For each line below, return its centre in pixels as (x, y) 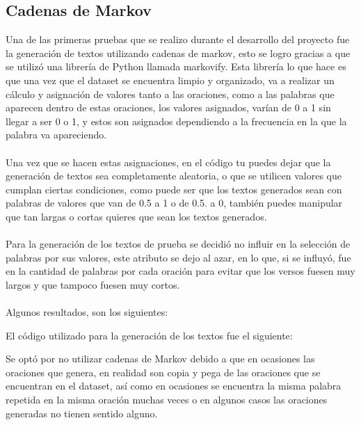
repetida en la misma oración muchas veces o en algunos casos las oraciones (167, 400)
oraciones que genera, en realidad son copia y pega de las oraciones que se (163, 372)
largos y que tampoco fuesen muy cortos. (93, 284)
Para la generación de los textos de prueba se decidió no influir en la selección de (178, 244)
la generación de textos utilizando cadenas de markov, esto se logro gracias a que (178, 53)
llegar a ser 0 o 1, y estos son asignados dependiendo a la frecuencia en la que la (176, 121)
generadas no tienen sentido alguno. (82, 413)
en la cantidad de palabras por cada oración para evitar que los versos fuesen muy (180, 271)
